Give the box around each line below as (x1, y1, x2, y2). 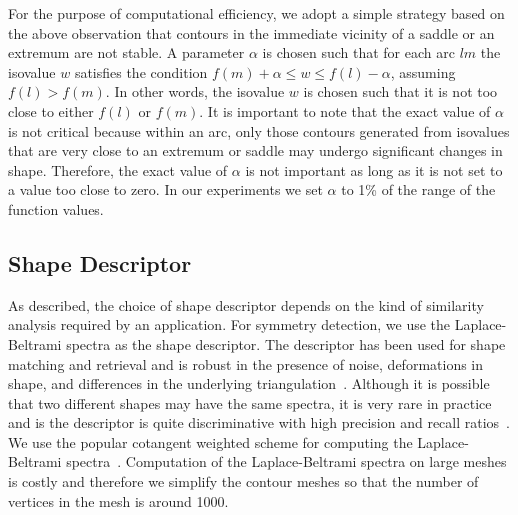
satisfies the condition (74, 61, 208, 82)
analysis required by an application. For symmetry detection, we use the (8, 314, 451, 335)
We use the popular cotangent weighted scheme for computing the (8, 431, 413, 452)
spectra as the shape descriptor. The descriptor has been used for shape (66, 333, 506, 354)
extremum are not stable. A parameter (8, 42, 245, 63)
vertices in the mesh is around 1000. (8, 490, 229, 511)
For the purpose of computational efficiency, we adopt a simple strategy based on (8, 3, 505, 23)
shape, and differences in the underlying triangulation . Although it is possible (8, 373, 490, 394)
